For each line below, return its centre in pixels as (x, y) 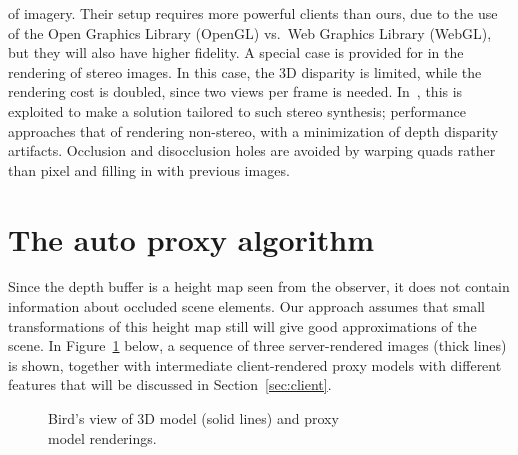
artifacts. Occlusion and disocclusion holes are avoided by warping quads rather (252, 150)
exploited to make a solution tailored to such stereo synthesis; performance (237, 110)
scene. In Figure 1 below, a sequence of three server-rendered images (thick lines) (257, 345)
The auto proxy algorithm (191, 238)
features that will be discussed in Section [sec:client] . (170, 384)
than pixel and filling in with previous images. (149, 169)
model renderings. (102, 437)
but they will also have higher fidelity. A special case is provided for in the (236, 52)
